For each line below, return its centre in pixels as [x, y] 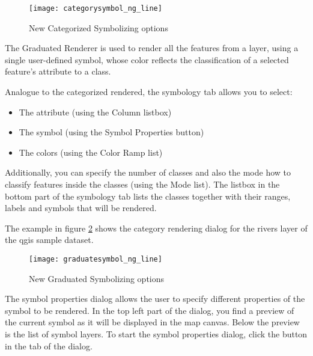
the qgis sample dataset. [49, 240]
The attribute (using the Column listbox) [95, 112]
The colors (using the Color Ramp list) [91, 152]
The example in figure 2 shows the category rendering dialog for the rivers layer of [156, 228]
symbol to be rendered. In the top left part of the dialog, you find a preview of [150, 310]
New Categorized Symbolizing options [99, 27]
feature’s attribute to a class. [58, 71]
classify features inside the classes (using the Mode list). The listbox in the [142, 184]
